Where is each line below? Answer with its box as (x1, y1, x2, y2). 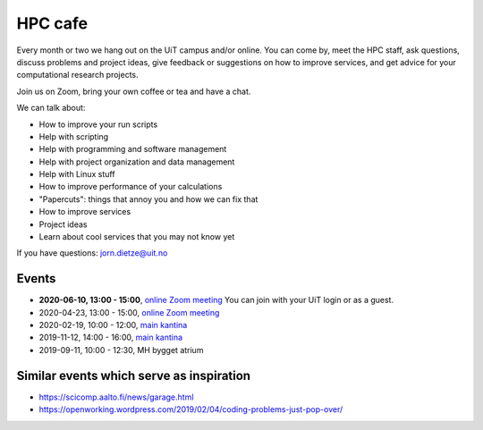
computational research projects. (16, 70, 139, 80)
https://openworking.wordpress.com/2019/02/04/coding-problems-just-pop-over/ (38, 404, 343, 415)
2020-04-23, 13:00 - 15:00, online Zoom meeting (38, 307, 220, 317)
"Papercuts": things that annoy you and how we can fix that (38, 193, 258, 205)
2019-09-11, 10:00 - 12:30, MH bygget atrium (38, 344, 204, 355)
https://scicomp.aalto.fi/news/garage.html (38, 392, 194, 402)
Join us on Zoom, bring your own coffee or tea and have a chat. (16, 86, 251, 97)
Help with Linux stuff (38, 169, 115, 180)
